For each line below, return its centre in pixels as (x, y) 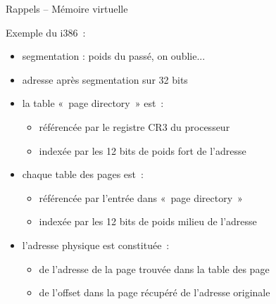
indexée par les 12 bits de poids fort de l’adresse (143, 150)
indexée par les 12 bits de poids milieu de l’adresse (148, 221)
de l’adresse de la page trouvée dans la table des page (154, 268)
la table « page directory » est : (93, 103)
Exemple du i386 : (46, 32)
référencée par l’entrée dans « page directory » (141, 197)
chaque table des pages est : (83, 174)
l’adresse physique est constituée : (96, 245)
